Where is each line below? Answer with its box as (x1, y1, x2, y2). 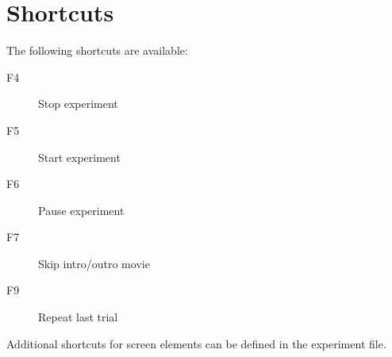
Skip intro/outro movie (38, 255, 150, 271)
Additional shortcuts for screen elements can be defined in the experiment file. (6, 335, 386, 351)
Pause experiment (38, 202, 125, 218)
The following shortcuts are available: (6, 42, 188, 59)
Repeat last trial (38, 309, 118, 325)
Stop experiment (38, 95, 118, 112)
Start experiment (38, 148, 121, 165)
